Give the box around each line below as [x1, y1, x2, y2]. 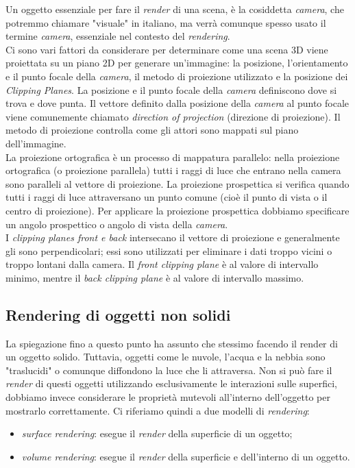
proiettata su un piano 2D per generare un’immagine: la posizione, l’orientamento [5, 56, 348, 70]
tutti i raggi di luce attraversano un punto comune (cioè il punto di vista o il [5, 190, 328, 204]
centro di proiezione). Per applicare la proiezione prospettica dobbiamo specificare [5, 203, 350, 217]
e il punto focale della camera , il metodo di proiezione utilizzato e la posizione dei [5, 69, 348, 83]
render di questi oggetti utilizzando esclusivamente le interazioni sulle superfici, [5, 376, 337, 391]
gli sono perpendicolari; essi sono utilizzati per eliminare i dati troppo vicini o [5, 243, 332, 258]
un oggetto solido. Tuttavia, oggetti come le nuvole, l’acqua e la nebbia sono [5, 349, 326, 364]
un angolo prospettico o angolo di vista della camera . [5, 217, 228, 231]
